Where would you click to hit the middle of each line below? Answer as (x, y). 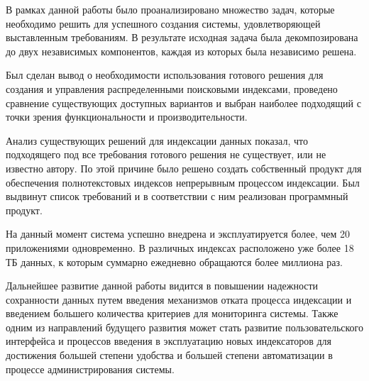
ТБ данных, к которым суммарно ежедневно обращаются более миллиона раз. (174, 261)
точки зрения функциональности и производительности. (127, 117)
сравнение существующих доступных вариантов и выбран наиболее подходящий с (183, 103)
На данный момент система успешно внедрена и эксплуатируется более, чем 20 (178, 234)
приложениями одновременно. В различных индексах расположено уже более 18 (180, 247)
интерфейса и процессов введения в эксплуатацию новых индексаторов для (169, 341)
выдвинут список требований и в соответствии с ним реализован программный (177, 196)
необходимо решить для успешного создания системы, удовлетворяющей (163, 23)
